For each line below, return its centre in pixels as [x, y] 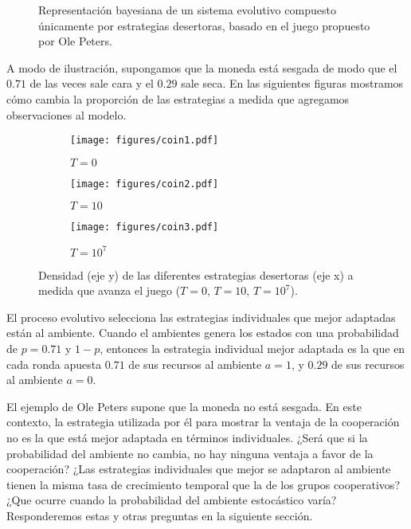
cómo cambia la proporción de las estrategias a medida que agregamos [178, 98]
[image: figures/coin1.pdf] [145, 141]
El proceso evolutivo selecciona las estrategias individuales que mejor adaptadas [201, 317]
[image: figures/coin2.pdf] [145, 184]
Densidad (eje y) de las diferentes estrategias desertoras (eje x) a [196, 274]
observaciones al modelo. [67, 114]
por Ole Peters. [75, 41]
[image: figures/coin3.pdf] [145, 227]
